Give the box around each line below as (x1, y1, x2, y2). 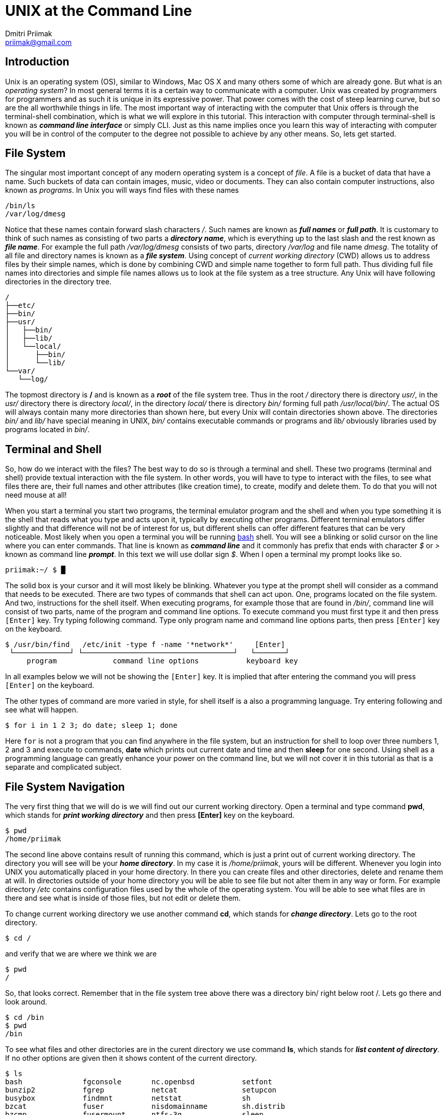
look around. (5, 997, 48, 1007)
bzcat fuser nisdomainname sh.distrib (5, 1102, 285, 1111)
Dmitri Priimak (5, 29, 53, 38)
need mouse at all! (5, 490, 67, 500)
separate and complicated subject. (5, 763, 122, 772)
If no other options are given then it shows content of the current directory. (5, 1054, 257, 1063)
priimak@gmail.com (5, 37, 72, 47)
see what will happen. (5, 705, 79, 715)
